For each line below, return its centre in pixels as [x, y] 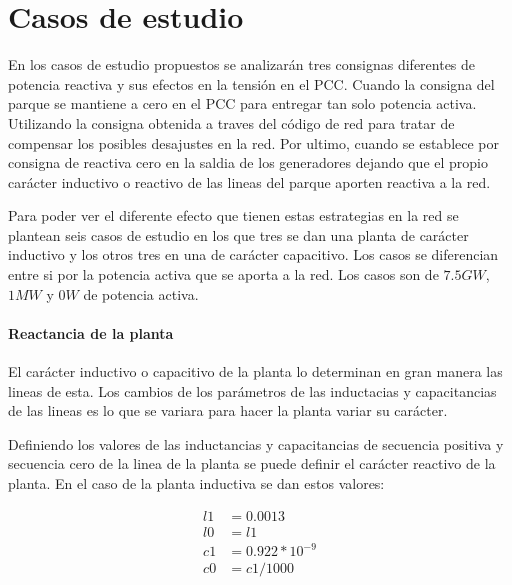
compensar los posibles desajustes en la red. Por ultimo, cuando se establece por [254, 142]
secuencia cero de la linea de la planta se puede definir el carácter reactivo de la [252, 463]
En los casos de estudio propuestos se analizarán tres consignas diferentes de [242, 64]
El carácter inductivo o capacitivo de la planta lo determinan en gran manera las [255, 371]
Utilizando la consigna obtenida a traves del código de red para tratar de [231, 122]
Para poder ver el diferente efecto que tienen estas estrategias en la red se [233, 215]
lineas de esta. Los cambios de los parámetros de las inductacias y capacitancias [252, 390]
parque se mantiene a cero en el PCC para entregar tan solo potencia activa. [242, 103]
